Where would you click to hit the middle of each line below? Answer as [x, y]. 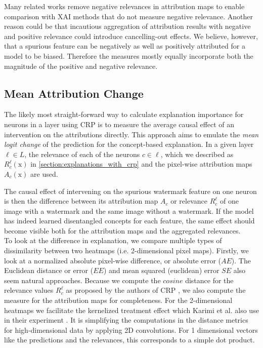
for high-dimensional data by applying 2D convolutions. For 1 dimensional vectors [131, 330]
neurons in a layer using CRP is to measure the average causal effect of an [119, 124]
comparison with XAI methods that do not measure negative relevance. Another [128, 16]
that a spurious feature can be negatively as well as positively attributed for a [125, 46]
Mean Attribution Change [74, 93]
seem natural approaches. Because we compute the [82, 280]
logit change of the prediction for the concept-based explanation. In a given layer [129, 144]
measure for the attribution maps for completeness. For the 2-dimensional [118, 300]
